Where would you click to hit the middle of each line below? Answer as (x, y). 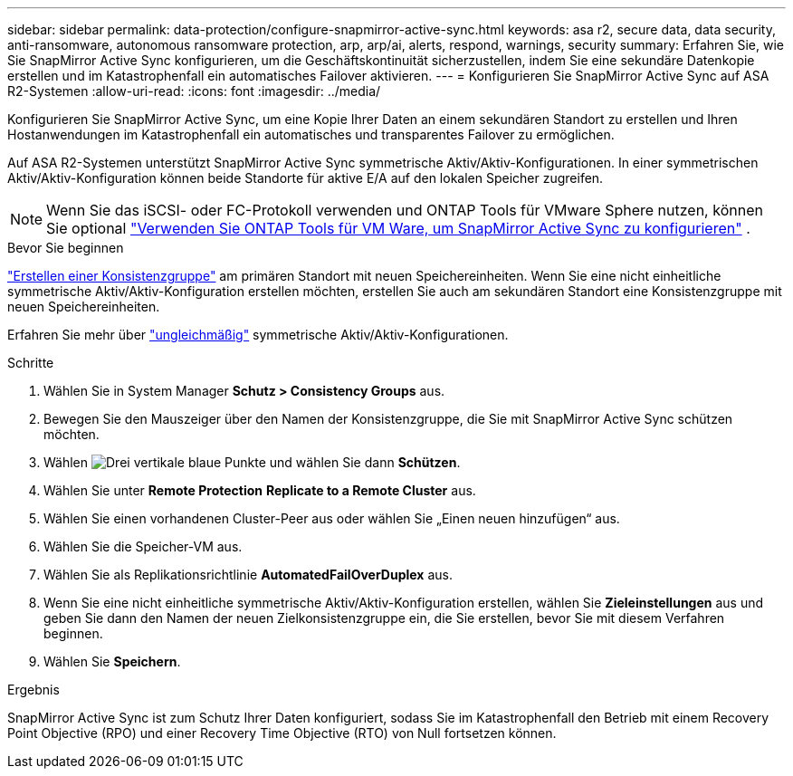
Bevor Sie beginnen (66, 248)
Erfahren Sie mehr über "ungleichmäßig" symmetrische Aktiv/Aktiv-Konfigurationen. (258, 335)
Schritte (31, 363)
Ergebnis (33, 690)
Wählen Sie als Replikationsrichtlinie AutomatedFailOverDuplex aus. (248, 575)
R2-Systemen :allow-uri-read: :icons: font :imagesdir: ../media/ (194, 91)
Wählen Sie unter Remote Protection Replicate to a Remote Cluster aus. (260, 490)
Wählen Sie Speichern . (112, 661)
